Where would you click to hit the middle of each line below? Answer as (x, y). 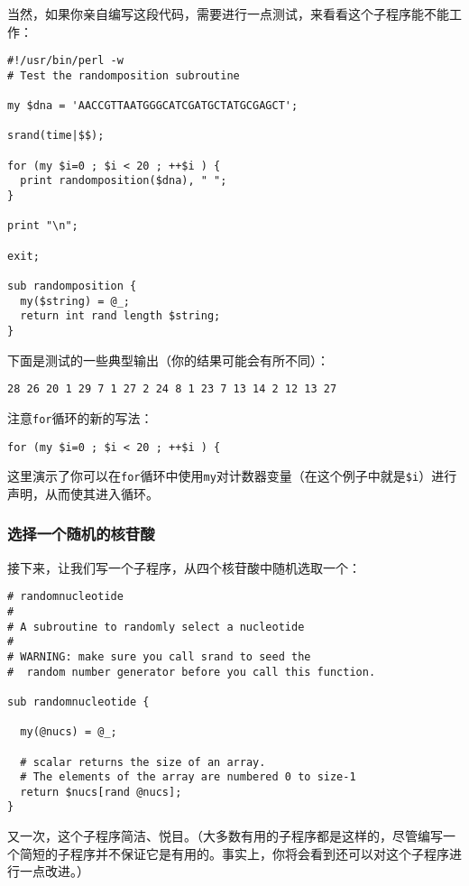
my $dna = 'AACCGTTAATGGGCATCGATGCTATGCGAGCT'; (153, 106)
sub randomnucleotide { (78, 701)
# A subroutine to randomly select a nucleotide (156, 627)
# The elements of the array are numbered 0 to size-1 (188, 777)
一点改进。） (54, 871)
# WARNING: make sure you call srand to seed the (159, 656)
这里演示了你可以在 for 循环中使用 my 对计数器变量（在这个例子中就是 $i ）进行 (232, 476)
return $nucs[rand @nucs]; (101, 792)
